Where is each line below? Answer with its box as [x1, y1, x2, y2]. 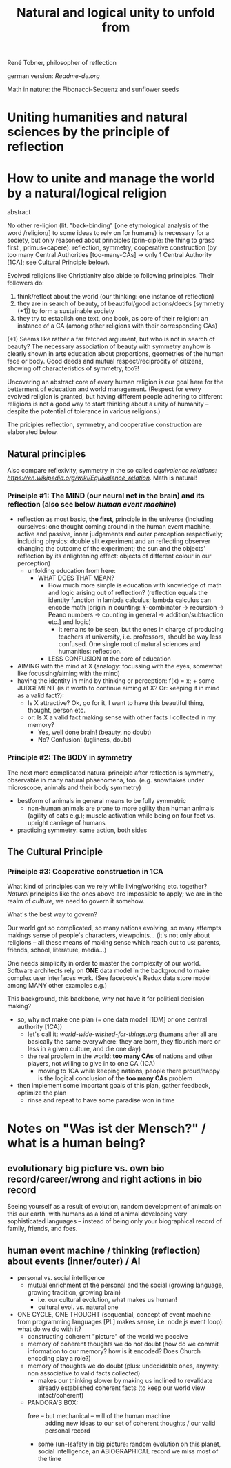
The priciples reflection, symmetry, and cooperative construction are [7, 420, 203, 429]
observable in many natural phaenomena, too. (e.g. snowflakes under [7, 775, 205, 784]
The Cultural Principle [7, 846, 103, 858]
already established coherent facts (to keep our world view [37, 1384, 205, 1392]
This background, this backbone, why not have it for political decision [7, 995, 205, 1003]
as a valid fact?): [17, 691, 64, 699]
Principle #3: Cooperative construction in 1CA [7, 867, 164, 876]
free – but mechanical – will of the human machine [27, 1412, 171, 1420]
